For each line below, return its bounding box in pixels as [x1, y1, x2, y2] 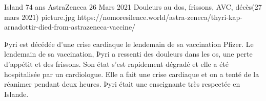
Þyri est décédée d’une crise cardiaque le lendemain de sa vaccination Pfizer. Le [4, 38, 254, 49]
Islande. [4, 88, 29, 99]
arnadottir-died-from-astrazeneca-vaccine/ [4, 21, 136, 32]
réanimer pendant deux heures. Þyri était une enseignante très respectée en [4, 79, 240, 89]
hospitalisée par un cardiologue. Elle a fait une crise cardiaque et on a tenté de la [4, 68, 259, 79]
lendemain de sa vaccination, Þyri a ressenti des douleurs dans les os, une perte [4, 48, 253, 59]
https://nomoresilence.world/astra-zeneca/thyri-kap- [77, 11, 242, 22]
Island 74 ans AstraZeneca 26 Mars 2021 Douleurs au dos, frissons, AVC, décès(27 [4, 2, 262, 12]
